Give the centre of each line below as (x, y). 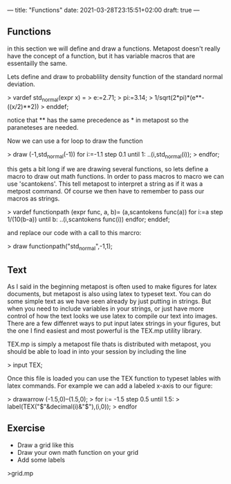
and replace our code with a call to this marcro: (74, 233)
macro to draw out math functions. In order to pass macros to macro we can (116, 177)
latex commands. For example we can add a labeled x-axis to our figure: (110, 386)
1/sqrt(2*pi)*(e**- (179, 97)
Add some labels (41, 460)
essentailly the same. (37, 63)
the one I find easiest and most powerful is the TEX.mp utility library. (104, 331)
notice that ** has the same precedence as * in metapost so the (98, 120)
